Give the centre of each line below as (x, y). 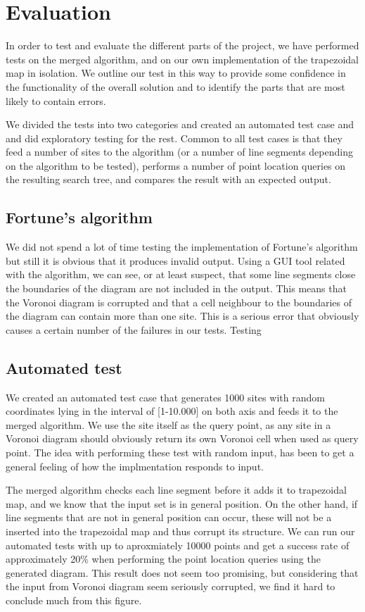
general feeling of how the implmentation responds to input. (135, 466)
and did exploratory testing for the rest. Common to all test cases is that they (174, 138)
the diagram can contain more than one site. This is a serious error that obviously (182, 316)
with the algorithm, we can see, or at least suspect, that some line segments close (181, 274)
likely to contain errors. (56, 100)
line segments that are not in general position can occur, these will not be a (169, 517)
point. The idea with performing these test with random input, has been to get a (180, 452)
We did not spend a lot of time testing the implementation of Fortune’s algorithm (182, 247)
